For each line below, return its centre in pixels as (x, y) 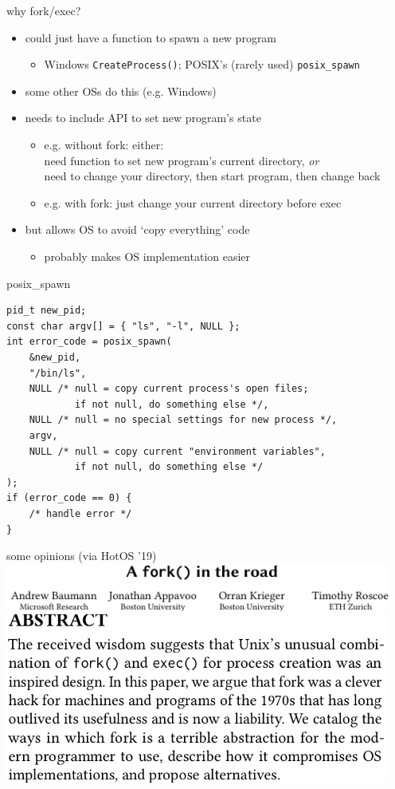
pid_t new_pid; (47, 311)
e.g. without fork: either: (104, 145)
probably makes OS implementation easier (147, 256)
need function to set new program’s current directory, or (182, 160)
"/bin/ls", (58, 373)
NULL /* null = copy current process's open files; (169, 389)
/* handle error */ (80, 513)
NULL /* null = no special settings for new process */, (183, 420)
